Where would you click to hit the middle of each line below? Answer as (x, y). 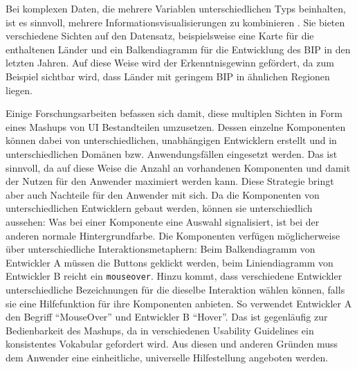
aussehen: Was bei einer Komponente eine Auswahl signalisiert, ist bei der (163, 221)
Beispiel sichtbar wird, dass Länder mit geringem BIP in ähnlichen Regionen (168, 76)
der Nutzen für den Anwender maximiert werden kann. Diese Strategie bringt (170, 181)
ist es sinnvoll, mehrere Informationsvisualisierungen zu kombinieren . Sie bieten (175, 22)
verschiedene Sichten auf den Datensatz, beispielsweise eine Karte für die (160, 36)
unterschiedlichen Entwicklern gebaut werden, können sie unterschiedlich (159, 208)
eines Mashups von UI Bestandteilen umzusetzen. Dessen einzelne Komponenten (176, 126)
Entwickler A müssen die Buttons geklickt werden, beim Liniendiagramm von (170, 262)
